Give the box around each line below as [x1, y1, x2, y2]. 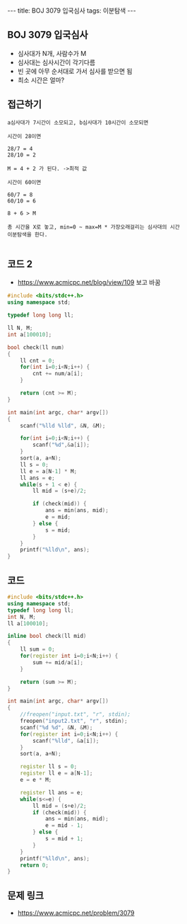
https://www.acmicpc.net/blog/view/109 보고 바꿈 [17, 278, 161, 287]
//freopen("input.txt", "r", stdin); [20, 711, 131, 718]
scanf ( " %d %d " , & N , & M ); [20, 724, 93, 731]
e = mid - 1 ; [44, 822, 83, 829]
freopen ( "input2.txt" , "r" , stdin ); [20, 717, 128, 724]
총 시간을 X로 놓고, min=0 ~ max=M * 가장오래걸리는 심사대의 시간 [7, 223, 180, 231]
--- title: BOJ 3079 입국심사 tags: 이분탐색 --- [7, 6, 136, 15]
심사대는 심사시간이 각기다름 [17, 58, 96, 67]
